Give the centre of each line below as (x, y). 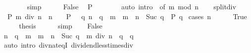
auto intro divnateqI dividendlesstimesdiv (68, 45)
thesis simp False (61, 26)
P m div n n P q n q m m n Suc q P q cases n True (127, 16)
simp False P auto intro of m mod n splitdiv (131, 6)
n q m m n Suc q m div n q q (69, 35)
